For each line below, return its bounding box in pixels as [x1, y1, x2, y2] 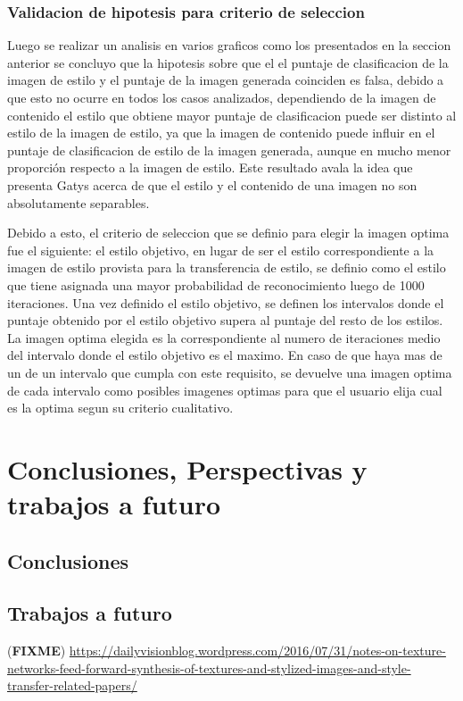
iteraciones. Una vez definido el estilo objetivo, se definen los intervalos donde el [7, 293, 444, 312]
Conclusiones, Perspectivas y [7, 450, 368, 487]
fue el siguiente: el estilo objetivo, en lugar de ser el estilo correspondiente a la [7, 240, 434, 259]
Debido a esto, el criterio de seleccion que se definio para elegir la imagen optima [7, 223, 450, 242]
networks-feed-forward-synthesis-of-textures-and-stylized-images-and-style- [7, 658, 411, 677]
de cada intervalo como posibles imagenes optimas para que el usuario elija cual [7, 380, 442, 399]
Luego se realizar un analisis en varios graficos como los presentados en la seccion [7, 36, 451, 54]
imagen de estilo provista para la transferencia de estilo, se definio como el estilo [7, 258, 446, 277]
